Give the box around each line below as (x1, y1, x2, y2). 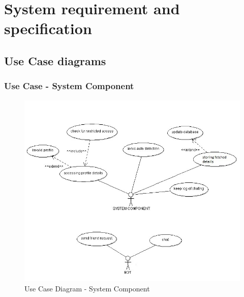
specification (4, 18, 92, 39)
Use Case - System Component (4, 79, 134, 92)
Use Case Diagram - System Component (24, 283, 150, 293)
